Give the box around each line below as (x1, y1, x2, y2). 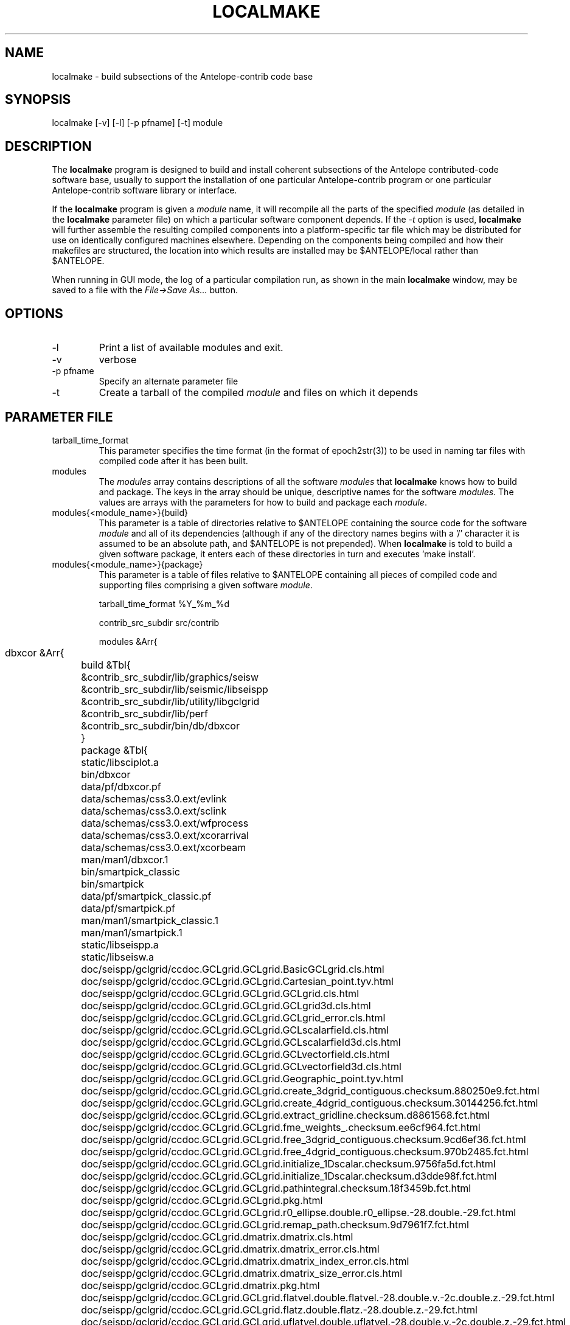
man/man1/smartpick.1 (81, 926, 182, 939)
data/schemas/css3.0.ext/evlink (81, 792, 227, 805)
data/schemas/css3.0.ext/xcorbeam (81, 841, 246, 854)
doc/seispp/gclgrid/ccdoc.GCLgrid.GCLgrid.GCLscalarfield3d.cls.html (81, 1035, 401, 1048)
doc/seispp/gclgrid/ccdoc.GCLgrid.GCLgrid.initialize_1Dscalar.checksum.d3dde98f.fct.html (81, 1169, 497, 1182)
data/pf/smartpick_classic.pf (81, 889, 212, 902)
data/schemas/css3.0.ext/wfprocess (81, 816, 249, 829)
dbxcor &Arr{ (5, 646, 64, 659)
